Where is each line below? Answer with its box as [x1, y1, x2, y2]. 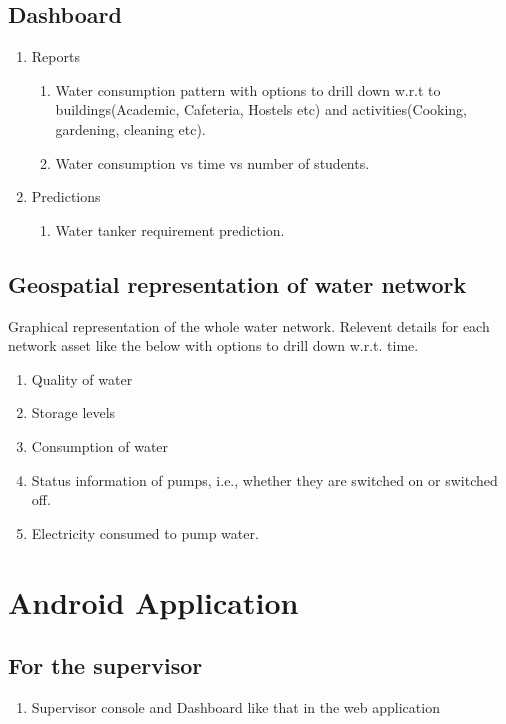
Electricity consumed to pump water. [31, 522, 259, 543]
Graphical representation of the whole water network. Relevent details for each [8, 315, 490, 336]
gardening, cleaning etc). [55, 118, 206, 139]
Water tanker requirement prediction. [55, 219, 285, 240]
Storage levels [31, 402, 116, 423]
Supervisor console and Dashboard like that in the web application [31, 696, 440, 717]
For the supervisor [8, 650, 203, 681]
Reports [31, 46, 80, 67]
